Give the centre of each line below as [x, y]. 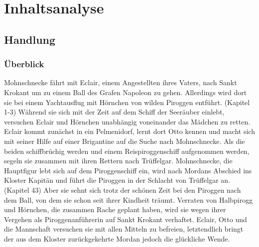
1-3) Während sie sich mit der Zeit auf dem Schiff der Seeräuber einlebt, [114, 112]
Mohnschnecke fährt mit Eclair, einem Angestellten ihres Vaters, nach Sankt [121, 82]
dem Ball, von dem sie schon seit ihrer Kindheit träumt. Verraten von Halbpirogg [129, 199]
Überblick [24, 64]
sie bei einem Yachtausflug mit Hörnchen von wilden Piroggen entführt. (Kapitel [127, 102]
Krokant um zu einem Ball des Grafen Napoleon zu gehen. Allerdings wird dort [126, 92]
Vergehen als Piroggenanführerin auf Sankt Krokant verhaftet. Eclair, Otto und [126, 219]
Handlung [30, 39]
